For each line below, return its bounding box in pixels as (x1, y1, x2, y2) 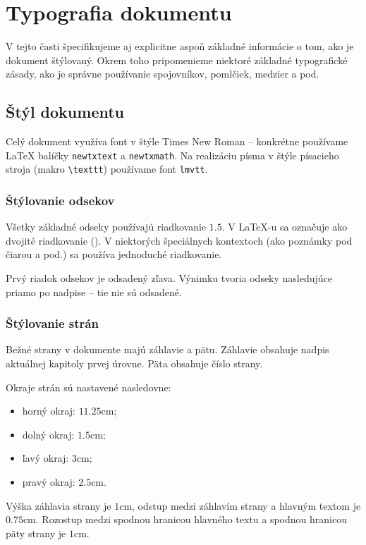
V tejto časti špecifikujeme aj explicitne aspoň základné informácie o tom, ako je (6, 39, 354, 54)
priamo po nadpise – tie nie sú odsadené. (6, 284, 182, 299)
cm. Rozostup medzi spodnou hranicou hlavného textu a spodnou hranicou (23, 512, 347, 527)
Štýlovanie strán (6, 314, 99, 332)
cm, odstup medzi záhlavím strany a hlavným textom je (119, 498, 361, 513)
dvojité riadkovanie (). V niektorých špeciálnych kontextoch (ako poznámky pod (6, 233, 353, 247)
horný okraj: (22, 403, 75, 418)
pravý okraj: (22, 474, 75, 489)
